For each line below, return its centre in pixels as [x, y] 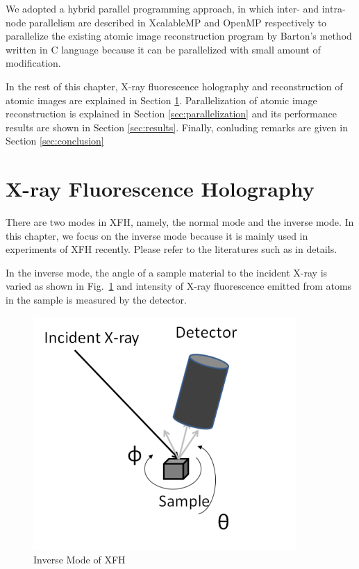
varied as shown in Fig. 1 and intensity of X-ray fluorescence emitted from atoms [179, 286]
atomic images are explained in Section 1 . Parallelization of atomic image [161, 100]
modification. [33, 63]
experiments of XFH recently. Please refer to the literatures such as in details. [172, 249]
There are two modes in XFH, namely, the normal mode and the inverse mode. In [180, 222]
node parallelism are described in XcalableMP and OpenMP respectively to [166, 22]
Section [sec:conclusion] [55, 141]
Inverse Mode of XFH [80, 559]
